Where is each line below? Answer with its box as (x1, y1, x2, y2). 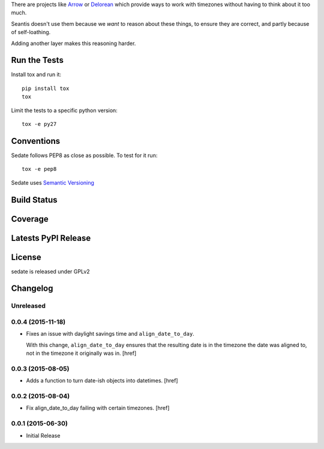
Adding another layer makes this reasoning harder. (11, 40, 136, 47)
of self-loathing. (11, 29, 51, 36)
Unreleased (11, 302, 46, 310)
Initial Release (26, 432, 61, 439)
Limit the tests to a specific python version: (11, 107, 118, 114)
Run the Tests (11, 55, 64, 65)
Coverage (11, 213, 49, 224)
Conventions (11, 135, 61, 146)
